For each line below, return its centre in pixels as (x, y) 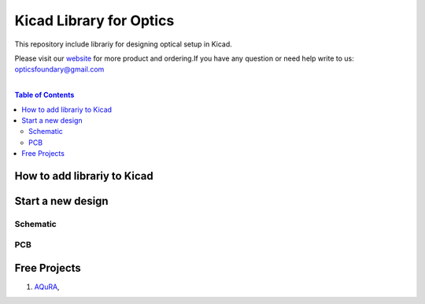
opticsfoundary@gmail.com (59, 69)
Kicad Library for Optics (94, 20)
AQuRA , (47, 287)
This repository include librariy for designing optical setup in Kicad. (123, 44)
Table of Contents (44, 95)
